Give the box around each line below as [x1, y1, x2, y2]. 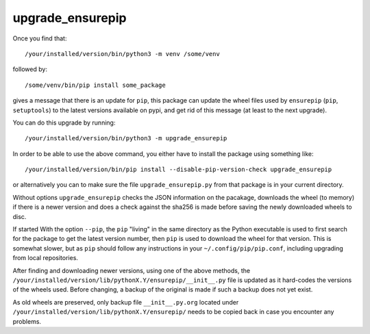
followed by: [12, 65, 48, 73]
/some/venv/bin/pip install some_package [25, 81, 166, 89]
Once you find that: [12, 34, 67, 42]
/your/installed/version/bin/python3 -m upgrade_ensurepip [25, 134, 227, 142]
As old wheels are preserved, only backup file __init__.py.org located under [12, 298, 239, 306]
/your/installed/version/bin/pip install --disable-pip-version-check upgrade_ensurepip [25, 166, 332, 174]
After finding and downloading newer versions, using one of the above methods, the [12, 266, 250, 274]
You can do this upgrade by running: [12, 118, 116, 127]
